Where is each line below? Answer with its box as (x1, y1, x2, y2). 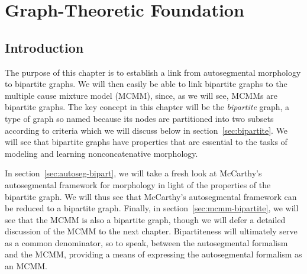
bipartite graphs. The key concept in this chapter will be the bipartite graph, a (5, 101, 290, 113)
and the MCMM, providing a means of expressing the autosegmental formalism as (5, 248, 302, 260)
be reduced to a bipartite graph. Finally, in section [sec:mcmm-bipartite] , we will (5, 202, 299, 214)
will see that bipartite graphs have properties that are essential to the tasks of (5, 136, 287, 148)
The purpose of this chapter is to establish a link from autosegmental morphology (5, 66, 301, 78)
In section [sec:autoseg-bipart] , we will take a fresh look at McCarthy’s (5, 167, 262, 179)
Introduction (5, 38, 84, 56)
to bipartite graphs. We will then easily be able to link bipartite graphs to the (5, 78, 287, 90)
